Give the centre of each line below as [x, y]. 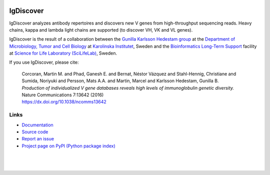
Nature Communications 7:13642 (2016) [63, 95]
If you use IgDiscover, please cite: [44, 62]
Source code [35, 132]
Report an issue [38, 139]
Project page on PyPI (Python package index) [69, 146]
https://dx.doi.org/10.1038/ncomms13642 [64, 102]
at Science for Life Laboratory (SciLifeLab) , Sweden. [63, 53]
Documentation [37, 125]
